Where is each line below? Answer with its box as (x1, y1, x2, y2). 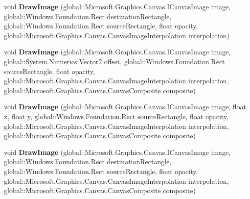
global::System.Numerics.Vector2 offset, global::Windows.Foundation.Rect (4, 56, 225, 66)
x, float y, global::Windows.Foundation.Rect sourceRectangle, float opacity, (4, 111, 228, 121)
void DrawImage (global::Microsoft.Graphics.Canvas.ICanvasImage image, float (4, 101, 247, 112)
